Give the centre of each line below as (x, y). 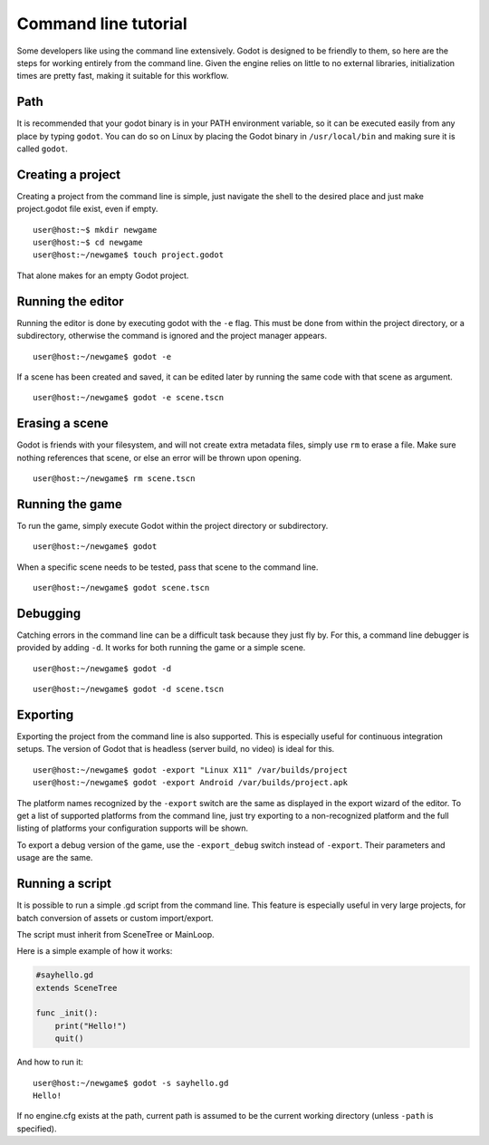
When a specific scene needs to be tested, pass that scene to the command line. (168, 567)
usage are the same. (55, 858)
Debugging (49, 613)
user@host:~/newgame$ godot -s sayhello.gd (131, 1083)
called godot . (42, 149)
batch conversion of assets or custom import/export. (115, 918)
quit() (69, 1039)
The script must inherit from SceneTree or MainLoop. (115, 934)
